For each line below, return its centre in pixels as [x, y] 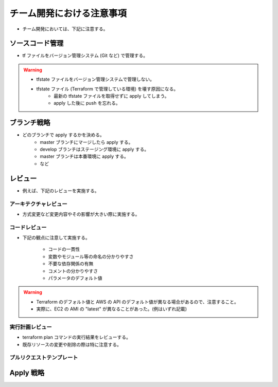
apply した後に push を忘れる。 [87, 103]
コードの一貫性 [64, 249]
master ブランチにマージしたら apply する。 [86, 142]
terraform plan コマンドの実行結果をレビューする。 [77, 337]
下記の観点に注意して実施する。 [56, 238]
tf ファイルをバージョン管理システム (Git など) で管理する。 [85, 56]
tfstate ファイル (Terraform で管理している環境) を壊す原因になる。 [107, 89]
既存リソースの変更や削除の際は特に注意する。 [72, 344]
